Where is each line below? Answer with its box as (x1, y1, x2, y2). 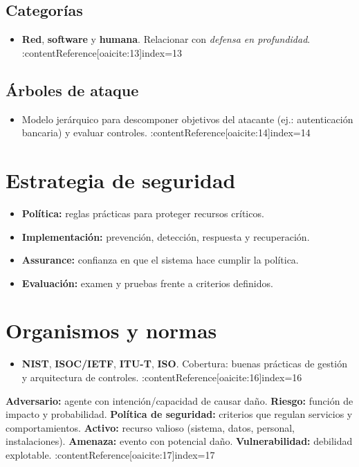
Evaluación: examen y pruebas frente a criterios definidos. (21, 275, 273, 290)
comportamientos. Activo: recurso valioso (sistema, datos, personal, (6, 420, 295, 434)
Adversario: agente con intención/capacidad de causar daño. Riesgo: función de (6, 393, 353, 408)
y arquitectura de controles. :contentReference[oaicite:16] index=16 (21, 370, 302, 384)
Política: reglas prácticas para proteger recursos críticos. (21, 205, 264, 220)
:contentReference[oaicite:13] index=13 (21, 45, 183, 59)
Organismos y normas (6, 316, 217, 345)
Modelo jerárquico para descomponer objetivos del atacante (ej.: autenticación (21, 111, 353, 126)
